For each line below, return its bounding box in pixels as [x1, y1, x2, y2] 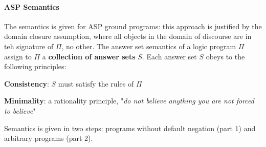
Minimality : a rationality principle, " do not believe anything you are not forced [4, 95, 254, 106]
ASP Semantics [4, 1, 59, 12]
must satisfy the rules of [58, 78, 134, 89]
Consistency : [4, 78, 49, 89]
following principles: [4, 61, 66, 72]
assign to [4, 51, 32, 61]
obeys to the [206, 51, 245, 61]
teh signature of [4, 40, 54, 51]
